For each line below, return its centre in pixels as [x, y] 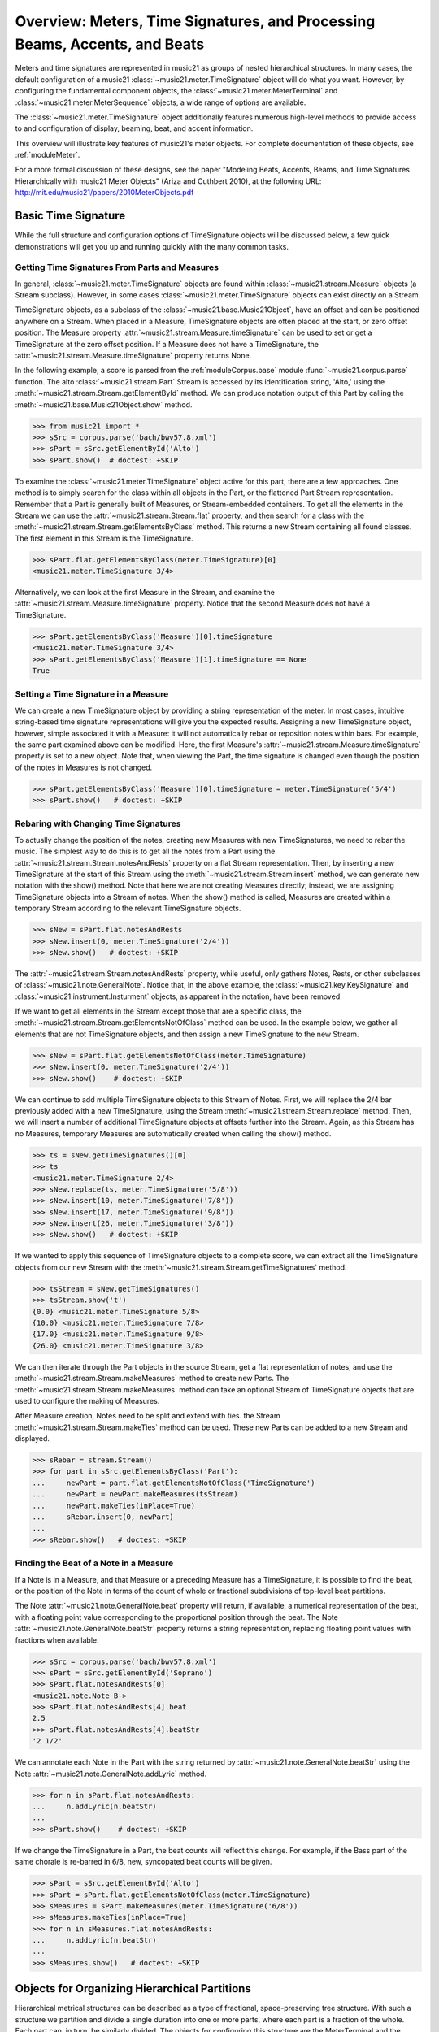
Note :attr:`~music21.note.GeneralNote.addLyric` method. [111, 1774]
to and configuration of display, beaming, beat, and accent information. [134, 128]
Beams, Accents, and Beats [110, 44]
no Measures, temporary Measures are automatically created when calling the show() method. [173, 1133]
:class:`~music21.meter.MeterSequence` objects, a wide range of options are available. [161, 102]
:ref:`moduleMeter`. [48, 155]
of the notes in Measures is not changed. [84, 767]
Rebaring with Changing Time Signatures [98, 823]
